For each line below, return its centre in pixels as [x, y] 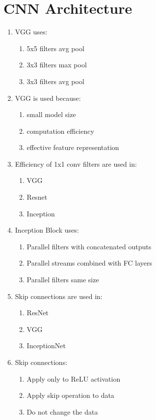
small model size [51, 114]
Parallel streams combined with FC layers [90, 263]
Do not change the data [62, 411]
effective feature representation [73, 147]
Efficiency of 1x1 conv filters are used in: [76, 164]
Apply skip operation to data [70, 395]
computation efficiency [60, 131]
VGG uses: [31, 32]
